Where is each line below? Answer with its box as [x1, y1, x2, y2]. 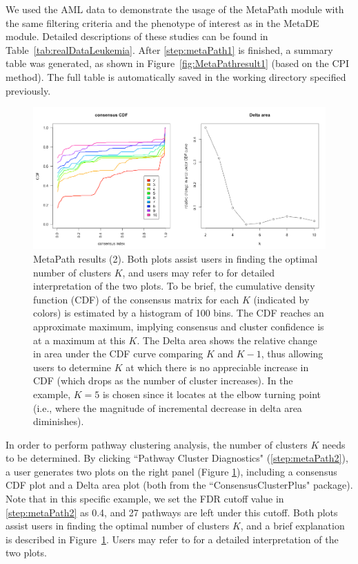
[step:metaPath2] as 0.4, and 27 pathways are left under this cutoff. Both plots [6, 505, 338, 519]
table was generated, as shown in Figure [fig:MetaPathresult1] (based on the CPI [6, 56, 350, 70]
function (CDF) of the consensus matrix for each [33, 292, 239, 306]
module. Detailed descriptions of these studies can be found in [6, 29, 268, 44]
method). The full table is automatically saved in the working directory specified [6, 69, 346, 84]
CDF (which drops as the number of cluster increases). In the [33, 373, 293, 388]
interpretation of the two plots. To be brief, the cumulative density [33, 279, 315, 293]
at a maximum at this [33, 332, 126, 347]
